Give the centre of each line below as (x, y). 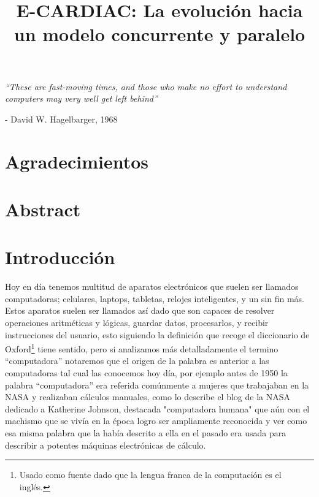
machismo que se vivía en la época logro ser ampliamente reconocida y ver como (156, 421)
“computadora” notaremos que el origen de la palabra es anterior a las (137, 361)
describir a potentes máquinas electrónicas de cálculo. (106, 445)
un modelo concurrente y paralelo (159, 34)
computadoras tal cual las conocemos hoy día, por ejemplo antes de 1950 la (146, 373)
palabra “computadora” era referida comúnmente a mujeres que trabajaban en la (157, 385)
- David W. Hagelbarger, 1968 (61, 119)
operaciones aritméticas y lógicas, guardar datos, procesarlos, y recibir (137, 322)
